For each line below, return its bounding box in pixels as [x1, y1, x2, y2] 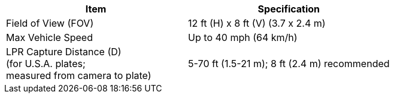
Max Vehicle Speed [6, 31, 93, 43]
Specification [257, 3, 320, 15]
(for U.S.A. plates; [6, 58, 86, 69]
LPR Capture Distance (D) [6, 46, 122, 58]
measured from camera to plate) [6, 69, 151, 81]
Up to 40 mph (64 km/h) [188, 31, 298, 43]
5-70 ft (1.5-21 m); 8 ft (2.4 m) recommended [188, 58, 390, 69]
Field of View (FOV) [6, 17, 94, 29]
